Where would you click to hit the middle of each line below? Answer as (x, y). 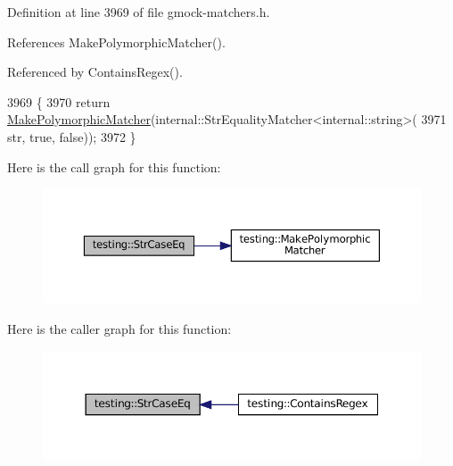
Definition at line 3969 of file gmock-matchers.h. (139, 12)
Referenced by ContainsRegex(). (95, 72)
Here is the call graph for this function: (114, 166)
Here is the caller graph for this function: (119, 329)
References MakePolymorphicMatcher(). (116, 42)
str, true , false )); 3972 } (72, 136)
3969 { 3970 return (59, 101)
